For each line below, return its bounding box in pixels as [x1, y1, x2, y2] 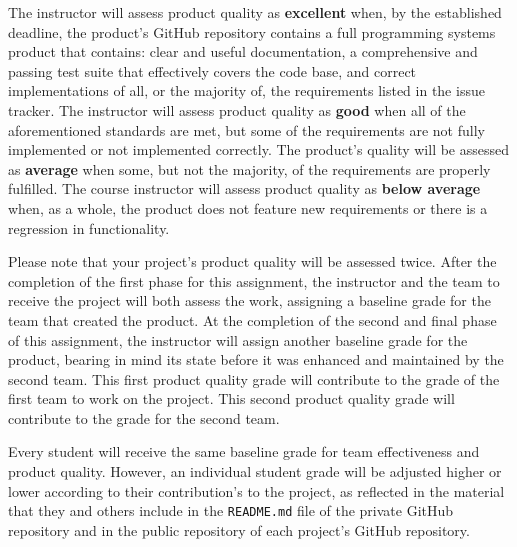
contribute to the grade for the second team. [8, 407, 280, 428]
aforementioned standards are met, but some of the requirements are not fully [8, 119, 485, 140]
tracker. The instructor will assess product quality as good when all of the [8, 99, 466, 120]
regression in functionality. [8, 217, 170, 238]
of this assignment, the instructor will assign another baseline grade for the [8, 329, 468, 350]
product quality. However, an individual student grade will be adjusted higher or [8, 461, 502, 482]
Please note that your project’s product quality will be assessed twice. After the [8, 251, 497, 272]
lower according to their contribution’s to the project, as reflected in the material [8, 480, 505, 501]
